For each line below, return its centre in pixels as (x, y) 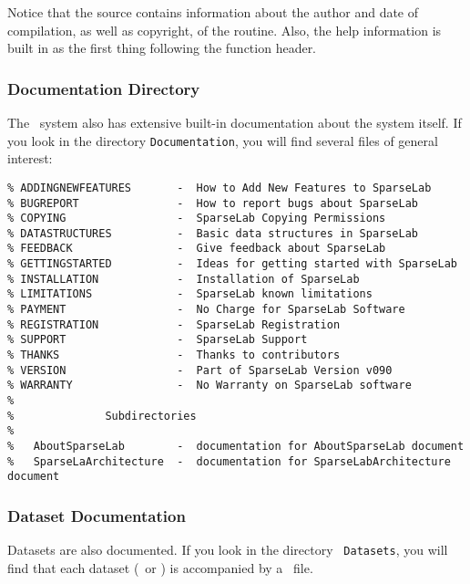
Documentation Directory (104, 88)
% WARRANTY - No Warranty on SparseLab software (209, 386)
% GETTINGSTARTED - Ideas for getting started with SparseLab (232, 264)
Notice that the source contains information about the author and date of (213, 12)
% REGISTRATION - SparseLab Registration (174, 324)
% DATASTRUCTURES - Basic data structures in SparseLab (213, 233)
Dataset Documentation (97, 515)
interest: (30, 158)
